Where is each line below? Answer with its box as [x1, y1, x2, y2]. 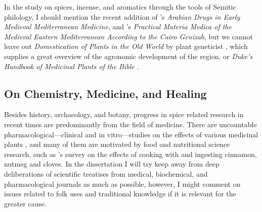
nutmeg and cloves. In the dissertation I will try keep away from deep [4, 158, 220, 169]
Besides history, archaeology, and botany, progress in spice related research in [4, 109, 244, 120]
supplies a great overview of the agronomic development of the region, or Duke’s [4, 50, 253, 61]
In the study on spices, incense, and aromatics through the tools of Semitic [4, 2, 236, 12]
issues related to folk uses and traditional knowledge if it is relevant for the [4, 188, 236, 199]
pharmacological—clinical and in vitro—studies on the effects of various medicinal [4, 129, 258, 139]
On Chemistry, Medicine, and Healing [4, 85, 207, 101]
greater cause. [4, 198, 47, 208]
